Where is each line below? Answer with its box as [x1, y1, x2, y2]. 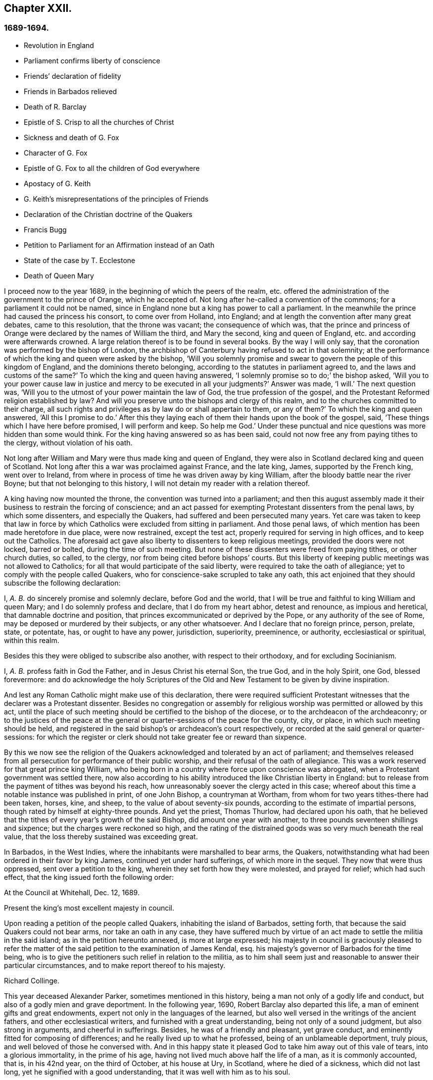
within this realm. [4, 636, 59, 645]
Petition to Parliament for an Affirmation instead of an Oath [24, 240, 215, 249]
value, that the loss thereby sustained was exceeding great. [4, 832, 198, 841]
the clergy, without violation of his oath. [4, 438, 133, 447]
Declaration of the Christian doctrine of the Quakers [24, 210, 192, 218]
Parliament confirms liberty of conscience [24, 56, 160, 65]
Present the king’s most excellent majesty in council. [4, 903, 174, 912]
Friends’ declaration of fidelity [24, 71, 121, 80]
